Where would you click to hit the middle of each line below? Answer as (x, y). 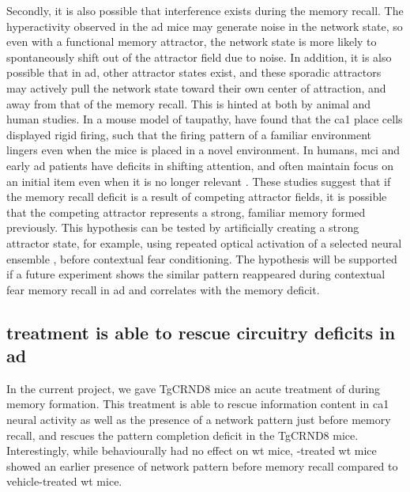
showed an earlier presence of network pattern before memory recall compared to (202, 466)
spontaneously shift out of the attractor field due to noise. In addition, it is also (199, 57)
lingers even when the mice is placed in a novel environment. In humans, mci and (203, 150)
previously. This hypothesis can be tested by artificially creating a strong (183, 227)
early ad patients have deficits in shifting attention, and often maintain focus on (200, 165)
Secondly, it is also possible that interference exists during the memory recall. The (205, 10)
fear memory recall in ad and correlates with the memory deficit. (163, 289)
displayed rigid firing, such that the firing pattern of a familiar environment (189, 134)
